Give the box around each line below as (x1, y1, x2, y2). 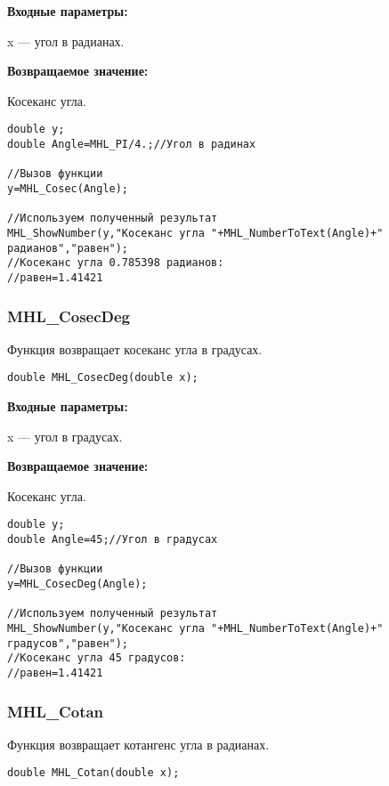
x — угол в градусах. (7, 426, 123, 445)
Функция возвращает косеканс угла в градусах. (7, 339, 263, 358)
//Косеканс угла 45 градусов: (7, 652, 186, 665)
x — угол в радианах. (7, 31, 125, 50)
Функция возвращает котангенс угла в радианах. (7, 734, 270, 753)
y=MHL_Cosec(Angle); (7, 182, 129, 195)
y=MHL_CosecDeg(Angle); (7, 578, 148, 591)
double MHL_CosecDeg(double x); (7, 371, 199, 385)
